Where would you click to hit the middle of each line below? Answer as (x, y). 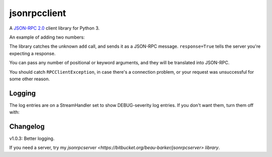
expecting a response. (32, 53)
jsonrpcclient (38, 13)
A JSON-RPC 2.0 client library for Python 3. (55, 28)
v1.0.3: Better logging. (32, 138)
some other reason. (30, 79)
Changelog (27, 126)
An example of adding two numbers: (47, 37)
